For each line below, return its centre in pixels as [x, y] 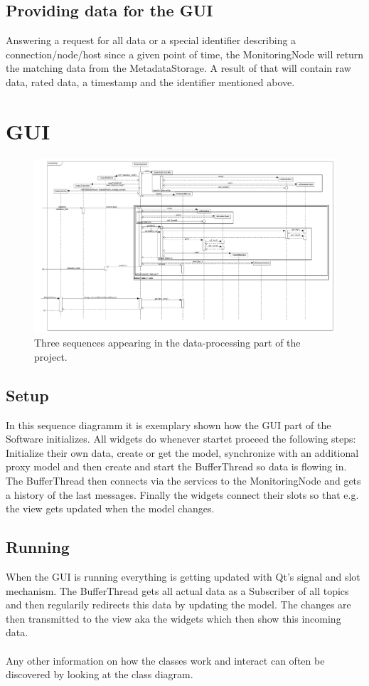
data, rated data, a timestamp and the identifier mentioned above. [150, 81]
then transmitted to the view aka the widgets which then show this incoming [173, 618]
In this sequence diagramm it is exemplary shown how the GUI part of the [169, 424]
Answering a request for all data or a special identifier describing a [151, 40]
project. [51, 356]
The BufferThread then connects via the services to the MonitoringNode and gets [183, 480]
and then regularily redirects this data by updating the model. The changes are [178, 605]
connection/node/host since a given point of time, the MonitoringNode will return [185, 54]
